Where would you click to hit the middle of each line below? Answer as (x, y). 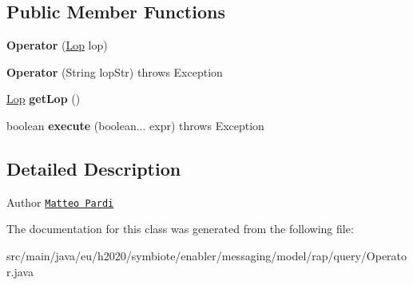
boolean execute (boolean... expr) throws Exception (135, 125)
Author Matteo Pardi (60, 202)
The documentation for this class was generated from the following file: (180, 229)
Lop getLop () (44, 99)
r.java (20, 271)
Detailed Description (94, 168)
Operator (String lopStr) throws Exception (115, 71)
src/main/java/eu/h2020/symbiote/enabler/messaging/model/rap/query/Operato (207, 256)
